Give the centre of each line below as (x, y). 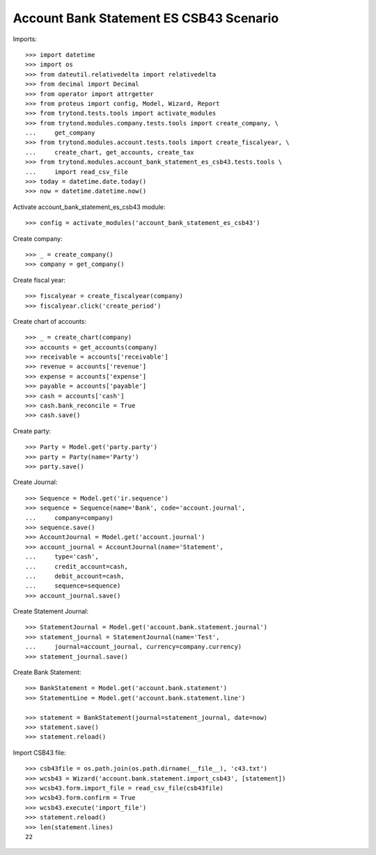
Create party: (32, 431)
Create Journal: (35, 482)
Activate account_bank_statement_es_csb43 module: (89, 207)
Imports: (25, 39)
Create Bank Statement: (47, 673)
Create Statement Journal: (50, 611)
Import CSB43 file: (39, 753)
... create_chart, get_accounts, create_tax (110, 152)
